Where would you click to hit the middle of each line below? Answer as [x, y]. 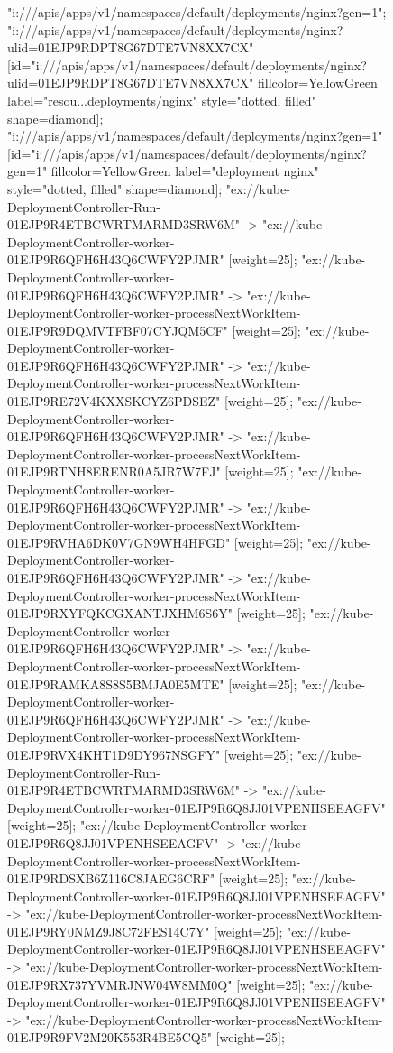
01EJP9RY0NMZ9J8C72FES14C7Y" [109, 931]
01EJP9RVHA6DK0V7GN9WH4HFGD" [119, 542]
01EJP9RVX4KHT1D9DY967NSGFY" [114, 754]
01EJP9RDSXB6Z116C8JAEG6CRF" [111, 878]
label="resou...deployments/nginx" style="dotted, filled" [162, 100]
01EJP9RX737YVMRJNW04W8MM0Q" [120, 984]
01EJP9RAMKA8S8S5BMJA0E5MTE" [116, 684]
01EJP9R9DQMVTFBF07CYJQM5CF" [118, 330]
